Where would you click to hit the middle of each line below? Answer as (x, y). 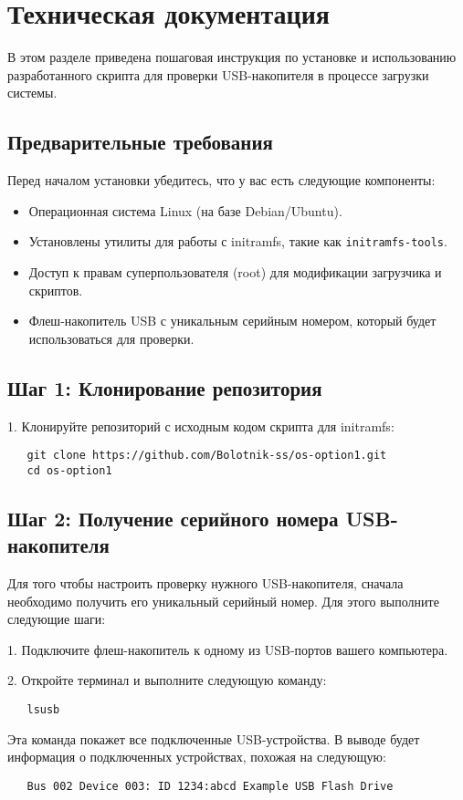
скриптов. (56, 290)
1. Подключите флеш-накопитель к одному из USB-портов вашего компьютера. (228, 649)
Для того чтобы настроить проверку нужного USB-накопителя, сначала (205, 583)
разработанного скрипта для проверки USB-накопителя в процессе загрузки (218, 74)
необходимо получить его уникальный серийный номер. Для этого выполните (223, 601)
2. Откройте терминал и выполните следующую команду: (167, 680)
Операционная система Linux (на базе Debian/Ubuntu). (185, 210)
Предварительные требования (140, 142)
